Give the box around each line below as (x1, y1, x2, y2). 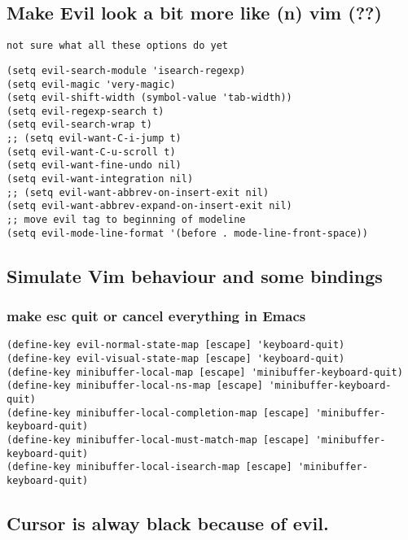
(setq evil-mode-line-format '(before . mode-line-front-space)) (7, 227, 368, 239)
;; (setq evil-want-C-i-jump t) (7, 133, 182, 145)
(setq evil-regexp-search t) (7, 105, 165, 117)
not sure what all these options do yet (7, 40, 229, 52)
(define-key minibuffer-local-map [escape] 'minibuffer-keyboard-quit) (7, 366, 403, 378)
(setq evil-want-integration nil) (7, 173, 194, 185)
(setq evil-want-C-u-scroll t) (7, 146, 176, 158)
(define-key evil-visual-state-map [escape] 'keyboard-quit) (7, 353, 345, 365)
